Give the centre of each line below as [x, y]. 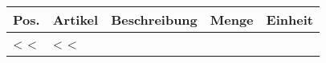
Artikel [75, 20]
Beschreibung [154, 20]
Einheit [289, 20]
